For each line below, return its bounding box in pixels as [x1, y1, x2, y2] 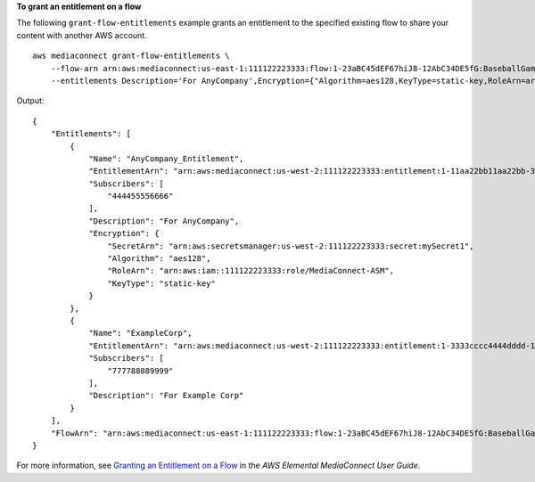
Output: [16, 95, 45, 106]
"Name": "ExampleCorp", [88, 328, 193, 339]
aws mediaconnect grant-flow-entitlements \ [32, 51, 231, 61]
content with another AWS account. [16, 29, 147, 40]
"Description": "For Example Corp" [88, 390, 244, 401]
